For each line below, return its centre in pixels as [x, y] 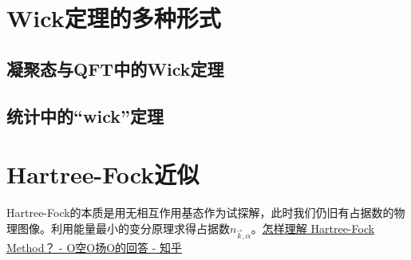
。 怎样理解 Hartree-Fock [313, 228]
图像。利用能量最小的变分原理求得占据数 [123, 228]
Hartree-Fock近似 [103, 174]
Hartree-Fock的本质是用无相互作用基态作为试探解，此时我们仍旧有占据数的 [200, 213]
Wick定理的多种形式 [114, 18]
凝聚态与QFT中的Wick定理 [115, 68]
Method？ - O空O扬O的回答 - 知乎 [95, 248]
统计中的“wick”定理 [85, 115]
